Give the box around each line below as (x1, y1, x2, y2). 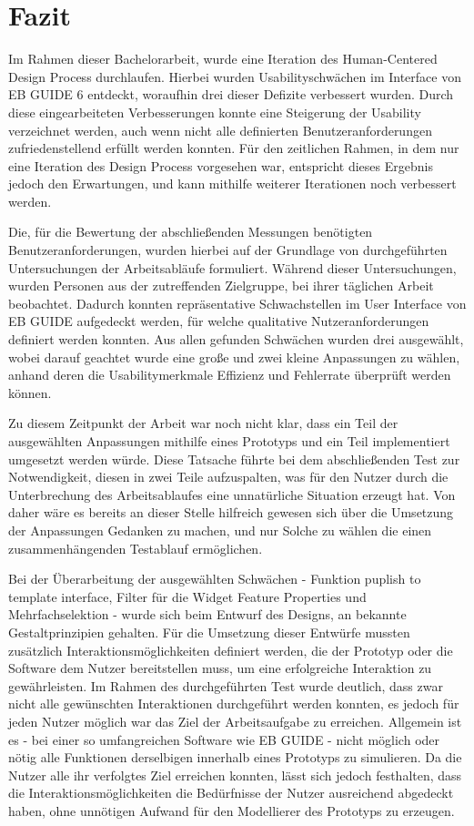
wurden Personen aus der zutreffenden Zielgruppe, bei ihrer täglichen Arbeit (8, 276, 434, 295)
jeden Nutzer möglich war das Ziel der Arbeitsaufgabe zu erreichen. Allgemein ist (8, 711, 462, 730)
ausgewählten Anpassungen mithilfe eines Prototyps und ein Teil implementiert (8, 432, 450, 450)
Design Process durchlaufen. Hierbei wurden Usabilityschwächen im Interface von (8, 66, 461, 86)
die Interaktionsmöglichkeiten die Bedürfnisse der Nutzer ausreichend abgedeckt (8, 783, 454, 802)
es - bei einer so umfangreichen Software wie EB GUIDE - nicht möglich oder (8, 729, 440, 749)
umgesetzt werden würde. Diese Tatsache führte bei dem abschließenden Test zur (8, 449, 460, 468)
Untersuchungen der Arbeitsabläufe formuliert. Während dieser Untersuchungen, (8, 258, 457, 277)
